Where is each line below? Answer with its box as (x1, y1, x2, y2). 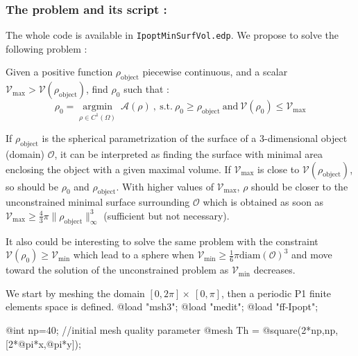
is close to (257, 161, 300, 176)
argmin (83, 102, 112, 112)
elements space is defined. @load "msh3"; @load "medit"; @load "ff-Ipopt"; (6, 299, 318, 314)
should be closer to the (251, 179, 348, 193)
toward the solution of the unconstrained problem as (6, 262, 229, 277)
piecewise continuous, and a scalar (142, 64, 288, 79)
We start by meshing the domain (6, 285, 145, 300)
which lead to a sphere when (73, 247, 194, 262)
